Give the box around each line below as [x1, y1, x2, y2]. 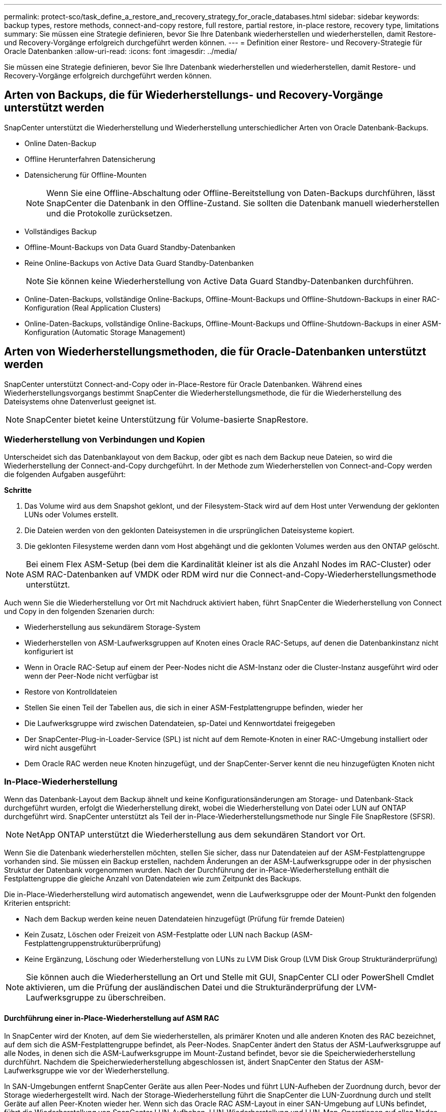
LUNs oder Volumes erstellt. [24, 510, 119, 519]
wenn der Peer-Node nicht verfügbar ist [24, 672, 158, 681]
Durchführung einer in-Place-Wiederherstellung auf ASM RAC [4, 1013, 219, 1022]
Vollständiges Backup [24, 227, 97, 236]
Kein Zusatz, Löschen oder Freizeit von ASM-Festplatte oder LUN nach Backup [24, 930, 289, 939]
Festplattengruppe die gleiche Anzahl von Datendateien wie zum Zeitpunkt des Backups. [4, 874, 301, 883]
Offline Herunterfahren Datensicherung [24, 154, 156, 163]
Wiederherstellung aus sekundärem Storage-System [24, 623, 201, 632]
